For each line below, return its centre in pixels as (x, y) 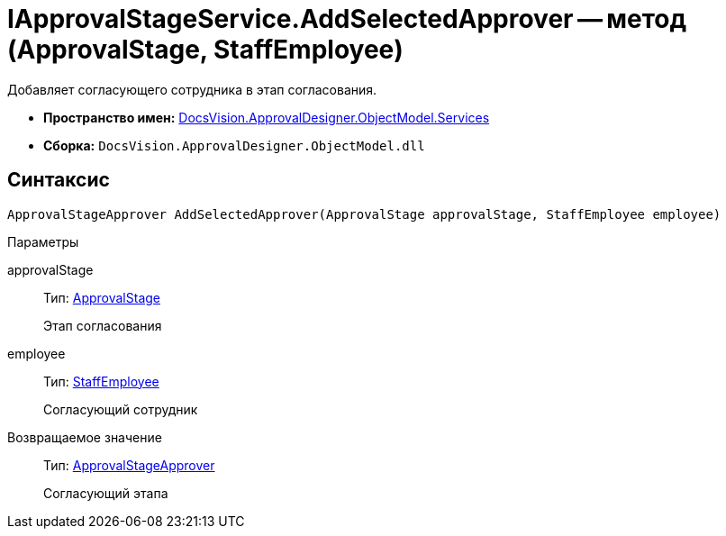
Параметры (43, 241)
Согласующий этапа (106, 493)
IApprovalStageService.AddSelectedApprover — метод (347, 19)
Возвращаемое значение (85, 437)
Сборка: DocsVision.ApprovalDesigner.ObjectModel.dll (234, 145)
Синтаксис (59, 180)
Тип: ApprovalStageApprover (129, 465)
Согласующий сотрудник (121, 409)
